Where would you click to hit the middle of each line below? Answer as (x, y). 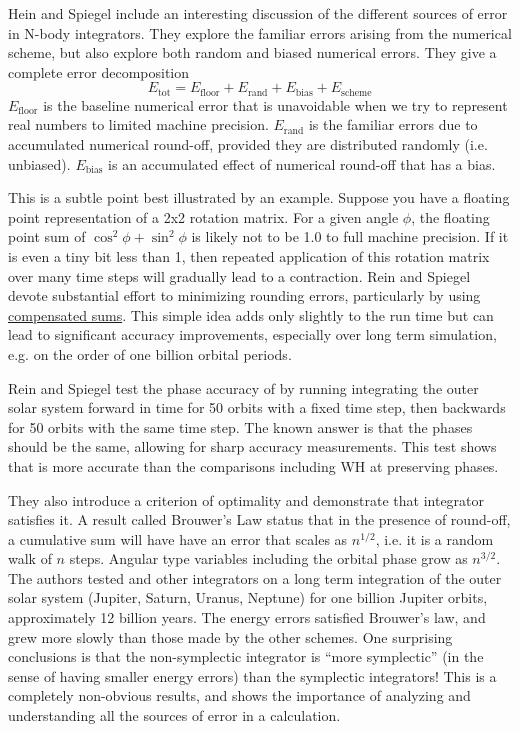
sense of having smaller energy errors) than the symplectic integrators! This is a (252, 675)
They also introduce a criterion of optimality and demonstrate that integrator (246, 499)
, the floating (450, 216)
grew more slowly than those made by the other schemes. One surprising (230, 636)
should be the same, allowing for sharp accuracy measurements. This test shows (252, 446)
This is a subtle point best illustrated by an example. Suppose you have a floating (259, 197)
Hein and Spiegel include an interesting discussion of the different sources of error (258, 13)
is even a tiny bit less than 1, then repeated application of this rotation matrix (249, 255)
